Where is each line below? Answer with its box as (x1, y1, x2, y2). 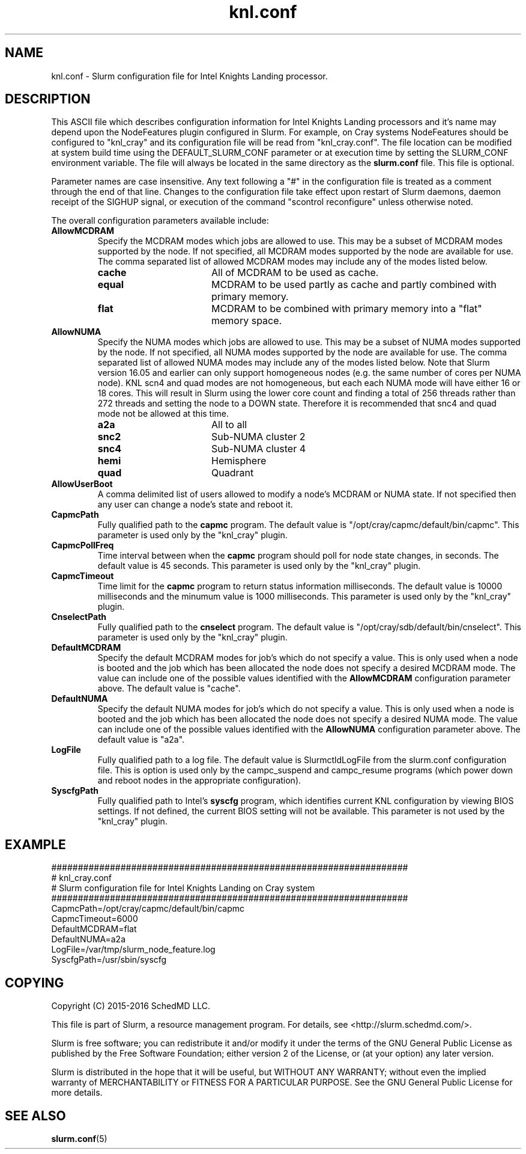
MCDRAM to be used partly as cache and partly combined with (211, 278, 497, 291)
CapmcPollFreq (51, 540, 114, 551)
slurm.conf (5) (51, 1133, 107, 1144)
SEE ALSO (5, 1108, 66, 1123)
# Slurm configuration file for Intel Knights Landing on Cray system (51, 883, 315, 894)
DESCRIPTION (5, 91, 91, 107)
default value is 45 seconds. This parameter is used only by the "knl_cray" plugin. (97, 560, 421, 571)
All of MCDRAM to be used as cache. (211, 266, 379, 279)
